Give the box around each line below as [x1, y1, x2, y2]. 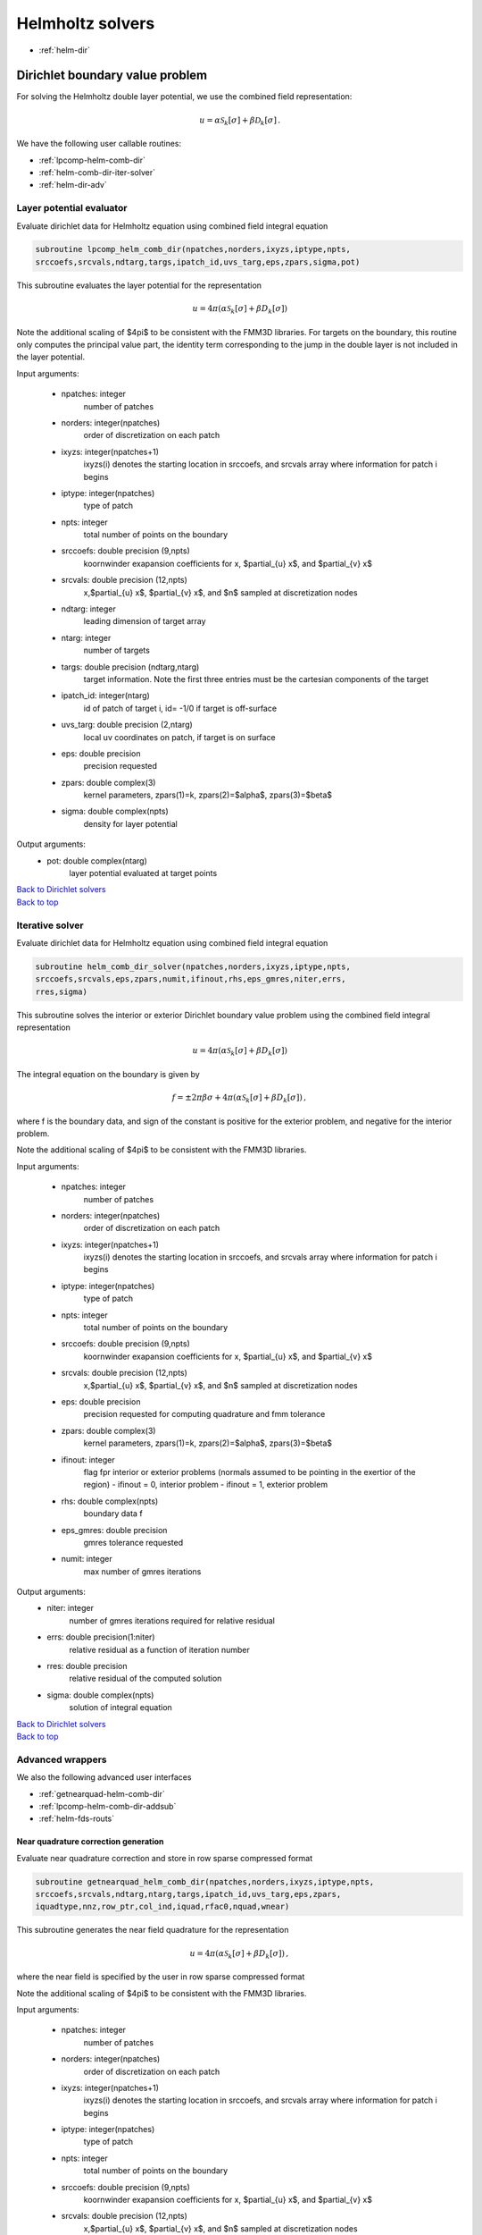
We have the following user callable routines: [16, 139, 182, 149]
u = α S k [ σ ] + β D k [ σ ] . [199, 114, 281, 127]
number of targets [83, 645, 151, 656]
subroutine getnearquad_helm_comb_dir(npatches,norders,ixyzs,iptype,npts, [35, 1877, 375, 1886]
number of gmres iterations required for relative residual [69, 1615, 276, 1626]
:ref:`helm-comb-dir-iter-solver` [38, 166, 156, 178]
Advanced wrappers [16, 1753, 107, 1766]
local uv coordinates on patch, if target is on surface [83, 731, 276, 742]
